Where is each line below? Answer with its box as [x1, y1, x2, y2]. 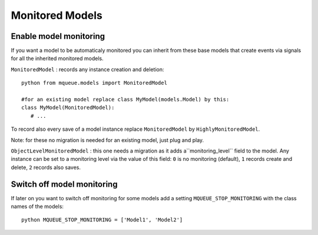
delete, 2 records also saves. [11, 164, 81, 171]
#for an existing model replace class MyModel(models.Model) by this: [21, 96, 230, 103]
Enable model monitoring [11, 31, 105, 41]
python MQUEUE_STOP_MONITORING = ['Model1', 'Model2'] [21, 217, 183, 223]
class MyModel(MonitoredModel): [21, 104, 115, 111]
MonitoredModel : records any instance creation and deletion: [11, 65, 164, 73]
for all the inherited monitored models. [11, 55, 104, 62]
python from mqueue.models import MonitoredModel [21, 80, 168, 87]
